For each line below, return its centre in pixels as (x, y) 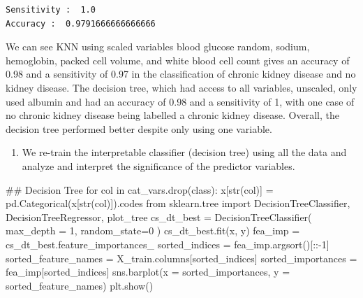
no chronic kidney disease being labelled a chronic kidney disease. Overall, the (172, 115)
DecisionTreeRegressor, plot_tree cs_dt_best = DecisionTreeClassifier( (159, 217)
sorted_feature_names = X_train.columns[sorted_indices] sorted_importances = (181, 258)
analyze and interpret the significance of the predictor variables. (158, 165)
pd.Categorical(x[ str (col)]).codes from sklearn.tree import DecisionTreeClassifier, (178, 203)
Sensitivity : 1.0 (51, 10)
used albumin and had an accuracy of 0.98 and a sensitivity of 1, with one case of (180, 101)
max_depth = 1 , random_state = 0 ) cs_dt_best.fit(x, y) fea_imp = (153, 230)
